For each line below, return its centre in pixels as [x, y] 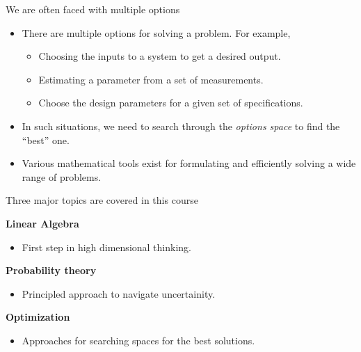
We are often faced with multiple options [93, 9]
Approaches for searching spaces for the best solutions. [138, 340]
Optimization [38, 317]
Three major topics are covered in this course [102, 200]
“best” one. [46, 139]
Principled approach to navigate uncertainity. [119, 293]
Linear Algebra [42, 223]
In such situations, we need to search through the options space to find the [181, 126]
